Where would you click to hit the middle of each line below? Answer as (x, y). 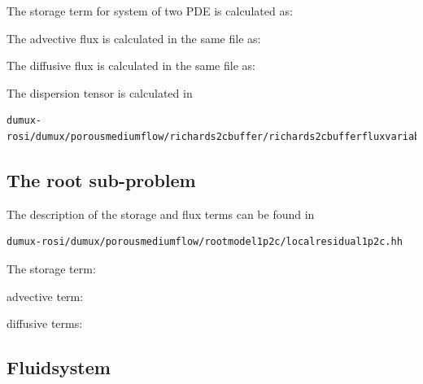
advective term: (45, 296)
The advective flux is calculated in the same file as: (134, 38)
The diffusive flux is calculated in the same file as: (131, 65)
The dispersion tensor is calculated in (100, 92)
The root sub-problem (101, 179)
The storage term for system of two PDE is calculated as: (150, 11)
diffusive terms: (45, 323)
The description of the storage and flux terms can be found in (161, 214)
